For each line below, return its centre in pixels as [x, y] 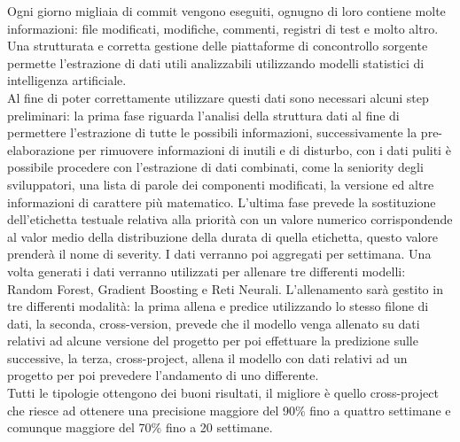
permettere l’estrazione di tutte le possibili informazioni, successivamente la [212, 132]
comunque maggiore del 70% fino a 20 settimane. [140, 427]
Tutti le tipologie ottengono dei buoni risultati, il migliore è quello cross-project [223, 393]
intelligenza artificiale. [67, 80]
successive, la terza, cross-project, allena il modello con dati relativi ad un [207, 357]
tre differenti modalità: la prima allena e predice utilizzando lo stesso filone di [218, 306]
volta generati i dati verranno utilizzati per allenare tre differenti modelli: [207, 271]
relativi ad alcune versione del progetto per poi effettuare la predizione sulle [213, 341]
